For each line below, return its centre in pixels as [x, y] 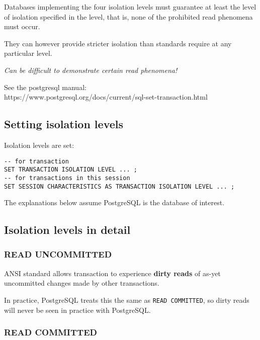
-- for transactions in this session [67, 178]
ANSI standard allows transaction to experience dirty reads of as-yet [112, 273]
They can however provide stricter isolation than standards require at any [118, 43]
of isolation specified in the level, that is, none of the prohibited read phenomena [128, 16]
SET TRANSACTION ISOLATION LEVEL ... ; [71, 170]
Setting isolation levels [64, 124]
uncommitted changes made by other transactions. [82, 283]
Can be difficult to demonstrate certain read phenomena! [91, 70]
